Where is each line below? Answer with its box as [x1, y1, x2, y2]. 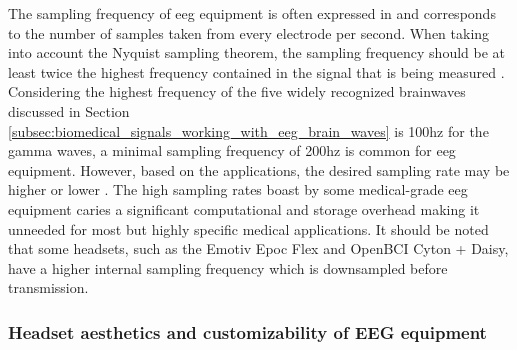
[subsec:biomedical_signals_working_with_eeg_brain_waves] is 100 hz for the [8, 120, 489, 141]
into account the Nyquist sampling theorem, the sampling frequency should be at [8, 42, 506, 63]
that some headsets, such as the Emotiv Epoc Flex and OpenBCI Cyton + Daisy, [8, 238, 509, 259]
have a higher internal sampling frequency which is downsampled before [8, 257, 448, 278]
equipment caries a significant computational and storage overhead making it [8, 198, 480, 219]
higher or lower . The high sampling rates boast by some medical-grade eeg [8, 179, 468, 200]
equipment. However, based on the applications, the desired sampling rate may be [8, 159, 510, 180]
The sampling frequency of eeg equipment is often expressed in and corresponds [8, 3, 496, 23]
